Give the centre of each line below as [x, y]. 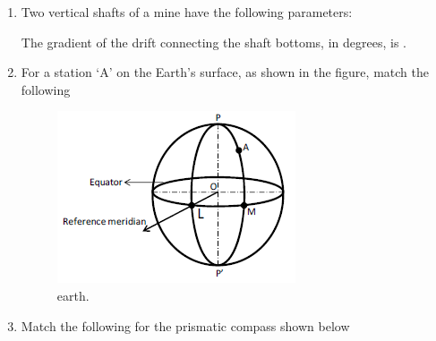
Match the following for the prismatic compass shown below [185, 325]
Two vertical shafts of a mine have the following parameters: [187, 12]
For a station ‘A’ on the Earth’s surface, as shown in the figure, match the [225, 72]
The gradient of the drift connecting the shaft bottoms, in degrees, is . [214, 42]
